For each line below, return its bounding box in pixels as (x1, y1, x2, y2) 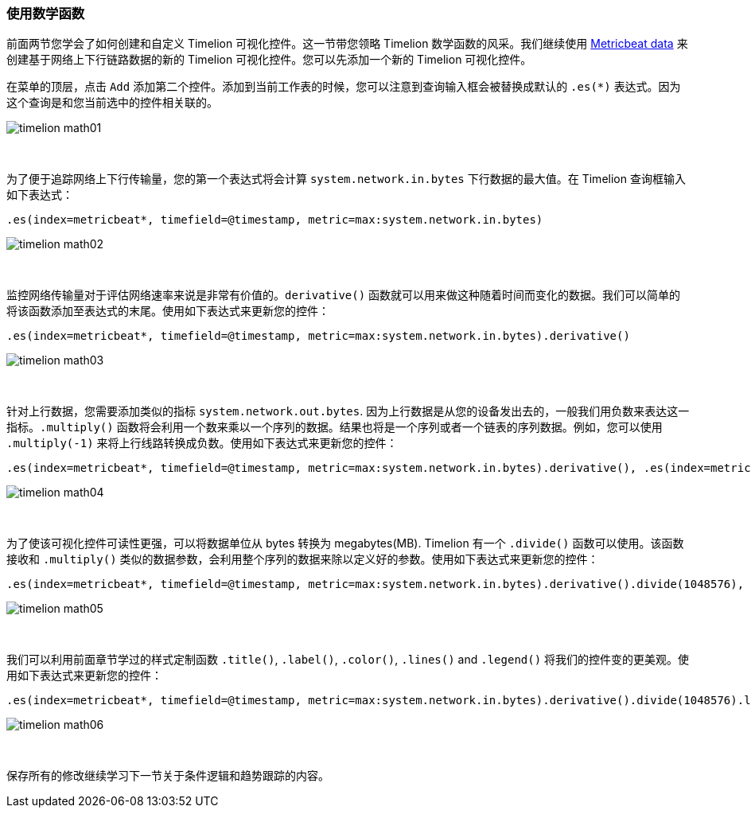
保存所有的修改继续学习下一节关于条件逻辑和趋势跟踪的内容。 (6, 769, 329, 783)
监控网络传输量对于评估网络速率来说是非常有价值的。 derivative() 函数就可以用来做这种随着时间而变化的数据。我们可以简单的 (6, 288, 681, 302)
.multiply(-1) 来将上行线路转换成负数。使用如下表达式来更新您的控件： (6, 436, 398, 450)
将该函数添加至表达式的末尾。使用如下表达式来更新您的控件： (6, 304, 329, 318)
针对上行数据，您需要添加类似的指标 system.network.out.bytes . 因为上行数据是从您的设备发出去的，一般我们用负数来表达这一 (6, 404, 690, 419)
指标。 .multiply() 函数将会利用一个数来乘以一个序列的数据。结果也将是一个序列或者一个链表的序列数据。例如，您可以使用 (6, 420, 663, 434)
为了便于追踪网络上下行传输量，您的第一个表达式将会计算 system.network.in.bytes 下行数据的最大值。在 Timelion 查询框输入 (6, 172, 686, 186)
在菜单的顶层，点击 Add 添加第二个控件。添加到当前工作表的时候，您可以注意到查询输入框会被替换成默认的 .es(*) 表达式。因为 (6, 80, 681, 94)
